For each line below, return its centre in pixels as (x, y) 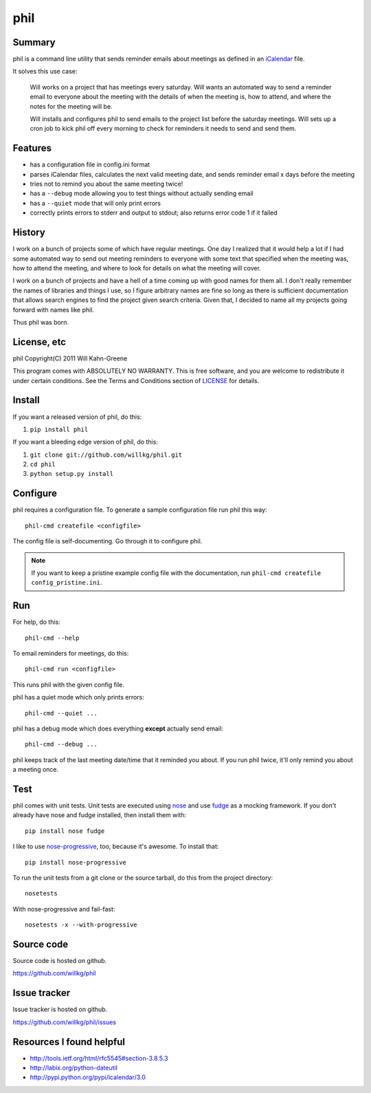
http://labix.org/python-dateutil (74, 1068)
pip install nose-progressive (76, 862)
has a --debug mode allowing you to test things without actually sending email (142, 193)
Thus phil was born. (41, 322)
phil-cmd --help (52, 638)
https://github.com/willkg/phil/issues (65, 1022)
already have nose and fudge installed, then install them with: (100, 815)
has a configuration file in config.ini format (90, 164)
